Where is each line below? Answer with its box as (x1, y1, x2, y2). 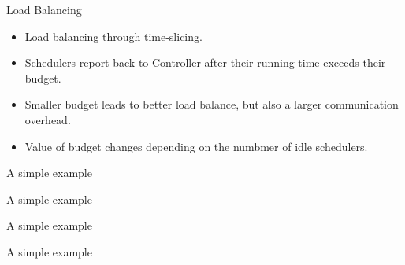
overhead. (24, 111, 71, 127)
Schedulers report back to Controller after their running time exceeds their (24, 54, 386, 71)
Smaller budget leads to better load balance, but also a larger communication (24, 96, 399, 112)
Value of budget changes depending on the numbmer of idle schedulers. (24, 138, 368, 154)
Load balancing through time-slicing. (24, 28, 202, 44)
